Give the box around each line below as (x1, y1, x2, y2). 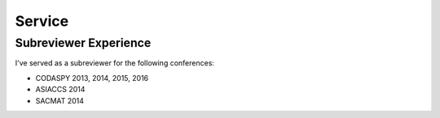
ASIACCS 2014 (35, 85, 86, 95)
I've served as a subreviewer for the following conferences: (15, 58, 215, 68)
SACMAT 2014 (35, 95, 85, 105)
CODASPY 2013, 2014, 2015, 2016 (35, 73, 149, 82)
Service (15, 12, 69, 30)
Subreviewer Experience (15, 36, 152, 50)
